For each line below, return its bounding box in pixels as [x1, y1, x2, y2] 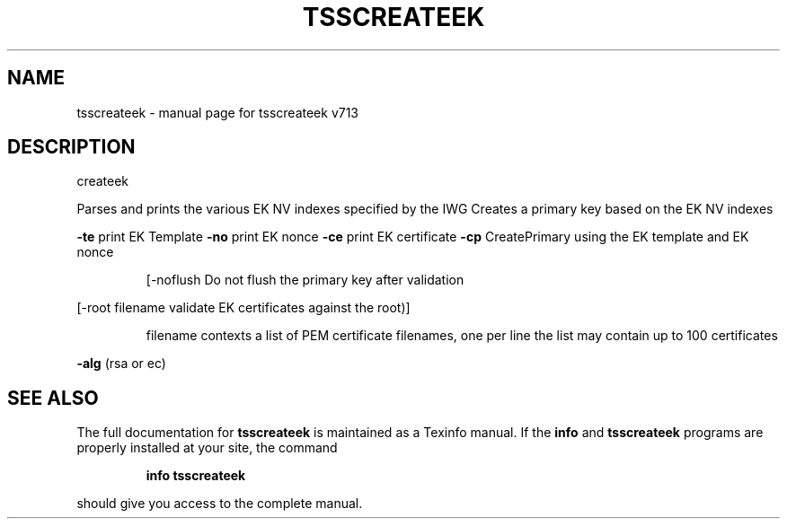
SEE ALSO [7, 386, 99, 409]
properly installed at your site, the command [76, 440, 338, 456]
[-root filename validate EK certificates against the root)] [76, 300, 411, 316]
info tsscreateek [146, 468, 246, 484]
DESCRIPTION [7, 136, 136, 159]
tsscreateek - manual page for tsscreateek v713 [76, 104, 359, 120]
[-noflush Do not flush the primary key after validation [146, 272, 464, 288]
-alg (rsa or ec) [76, 355, 166, 372]
